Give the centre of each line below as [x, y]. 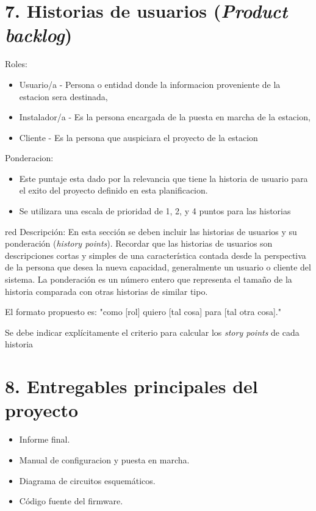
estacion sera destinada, [63, 96]
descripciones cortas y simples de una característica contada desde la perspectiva [156, 255]
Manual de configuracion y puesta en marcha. [104, 459]
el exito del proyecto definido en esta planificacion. [113, 190]
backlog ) [39, 35]
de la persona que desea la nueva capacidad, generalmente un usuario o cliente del [158, 267]
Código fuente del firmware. [71, 501]
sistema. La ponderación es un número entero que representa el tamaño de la [149, 279]
